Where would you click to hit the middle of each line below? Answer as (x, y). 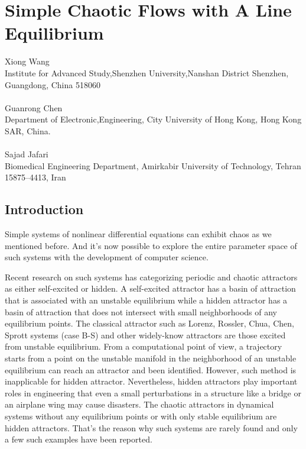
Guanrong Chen (34, 107)
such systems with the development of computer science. (107, 257)
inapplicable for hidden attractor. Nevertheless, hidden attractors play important (151, 381)
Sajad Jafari (27, 154)
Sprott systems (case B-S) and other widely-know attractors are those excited (145, 335)
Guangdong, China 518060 (53, 84)
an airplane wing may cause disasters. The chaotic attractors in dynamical (139, 404)
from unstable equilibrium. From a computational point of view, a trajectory (144, 346)
